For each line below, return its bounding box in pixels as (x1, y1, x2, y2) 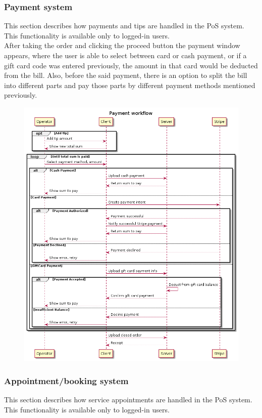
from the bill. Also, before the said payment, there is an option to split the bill (4, 70, 247, 80)
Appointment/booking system (4, 374, 129, 387)
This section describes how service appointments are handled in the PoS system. (4, 394, 252, 405)
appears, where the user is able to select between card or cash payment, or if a (4, 50, 247, 60)
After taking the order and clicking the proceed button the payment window (4, 40, 240, 51)
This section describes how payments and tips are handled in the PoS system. (4, 20, 244, 31)
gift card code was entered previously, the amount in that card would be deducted (4, 60, 258, 70)
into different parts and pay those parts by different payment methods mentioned (4, 79, 255, 90)
